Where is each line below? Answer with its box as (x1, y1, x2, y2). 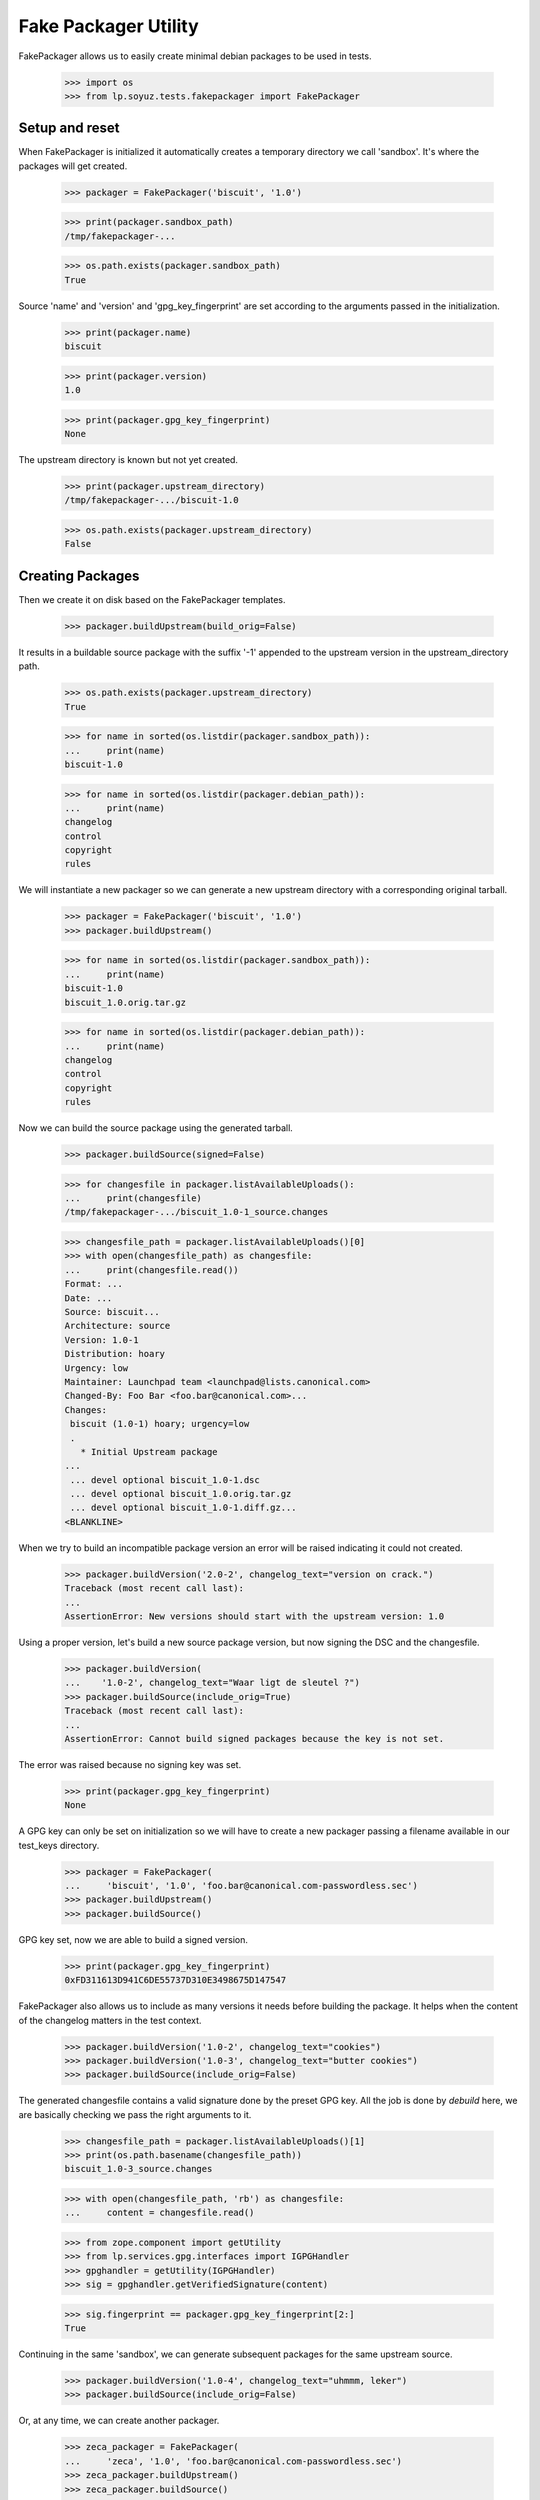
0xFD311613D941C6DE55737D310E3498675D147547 (64, 1975, 287, 1986)
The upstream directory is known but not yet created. (18, 454, 239, 466)
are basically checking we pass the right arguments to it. (18, 2108, 252, 2120)
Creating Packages (18, 567, 140, 584)
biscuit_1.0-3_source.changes (64, 2163, 213, 2175)
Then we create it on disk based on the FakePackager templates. (18, 593, 286, 605)
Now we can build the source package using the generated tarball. (18, 1122, 294, 1134)
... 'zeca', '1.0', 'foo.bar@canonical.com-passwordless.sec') (64, 2455, 403, 2467)
